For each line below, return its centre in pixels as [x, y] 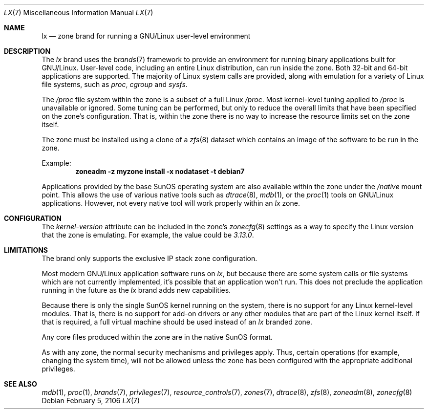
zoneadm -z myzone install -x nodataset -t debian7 [160, 171]
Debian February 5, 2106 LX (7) [91, 401]
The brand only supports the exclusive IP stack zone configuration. [150, 258]
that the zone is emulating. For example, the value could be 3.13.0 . [148, 235]
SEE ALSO [21, 384]
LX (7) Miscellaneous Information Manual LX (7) [79, 12]
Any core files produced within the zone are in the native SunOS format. [157, 337]
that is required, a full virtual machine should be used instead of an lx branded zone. [177, 322]
